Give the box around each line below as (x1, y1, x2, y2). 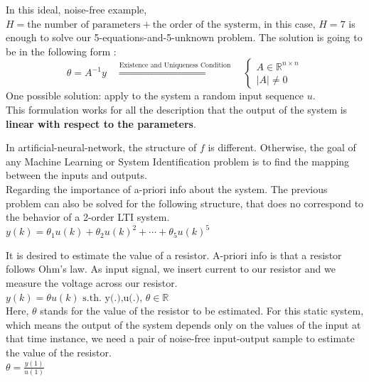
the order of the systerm (152, 19, 258, 30)
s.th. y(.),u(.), (82, 293, 143, 303)
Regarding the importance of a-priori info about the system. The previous (6, 181, 328, 196)
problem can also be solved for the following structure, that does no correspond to (6, 195, 364, 210)
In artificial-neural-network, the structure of (6, 140, 197, 155)
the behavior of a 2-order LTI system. (6, 209, 170, 224)
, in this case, (257, 16, 316, 31)
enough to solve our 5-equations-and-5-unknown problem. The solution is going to (6, 30, 363, 45)
